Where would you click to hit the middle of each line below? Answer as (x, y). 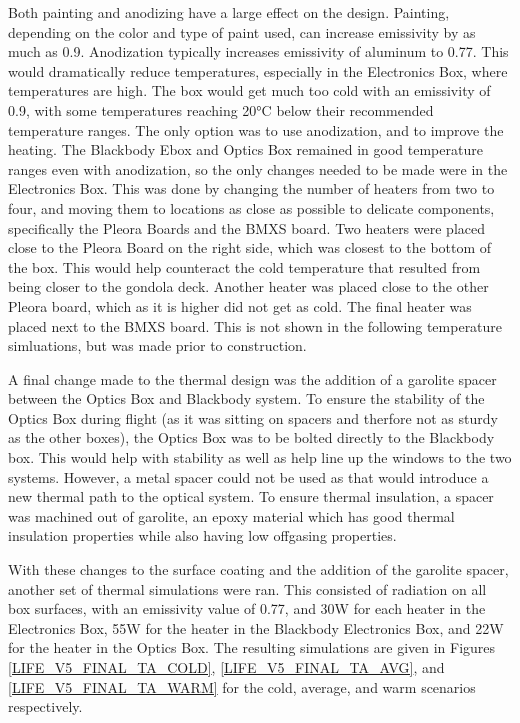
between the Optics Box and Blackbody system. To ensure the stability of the (246, 398)
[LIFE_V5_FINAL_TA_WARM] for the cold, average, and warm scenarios (242, 686)
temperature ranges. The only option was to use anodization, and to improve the (256, 129)
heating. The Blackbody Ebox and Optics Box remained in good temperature (245, 149)
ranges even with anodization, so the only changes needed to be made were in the (258, 168)
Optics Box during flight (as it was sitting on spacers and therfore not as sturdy (253, 417)
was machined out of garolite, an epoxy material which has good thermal (231, 515)
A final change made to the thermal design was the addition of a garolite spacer (252, 378)
